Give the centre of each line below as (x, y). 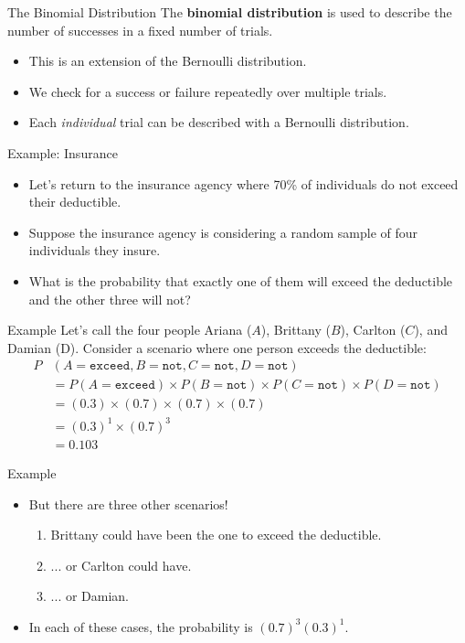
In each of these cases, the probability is (141, 626)
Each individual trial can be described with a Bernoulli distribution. (219, 122)
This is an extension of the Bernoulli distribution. (168, 61)
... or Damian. (90, 596)
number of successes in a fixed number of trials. (140, 30)
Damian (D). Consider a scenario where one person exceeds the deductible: (217, 347)
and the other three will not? (110, 299)
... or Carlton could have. (121, 565)
